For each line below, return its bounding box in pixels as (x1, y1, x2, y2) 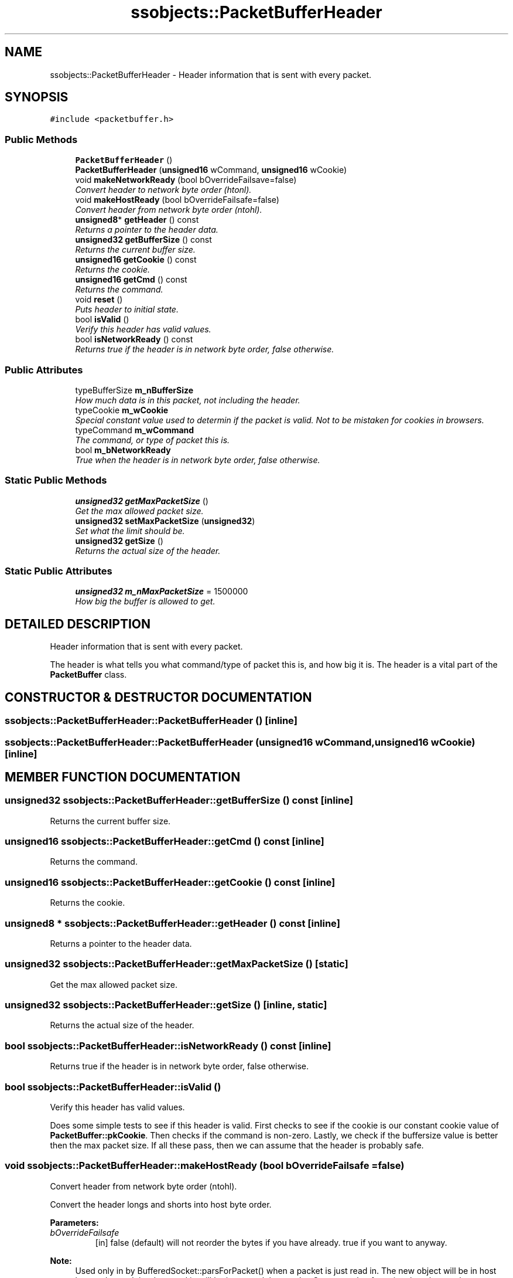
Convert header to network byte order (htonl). (75, 185, 252, 195)
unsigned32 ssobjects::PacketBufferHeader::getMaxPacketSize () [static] (5, 958, 348, 970)
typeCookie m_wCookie (75, 405, 169, 415)
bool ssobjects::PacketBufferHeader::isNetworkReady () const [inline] (5, 1039, 331, 1052)
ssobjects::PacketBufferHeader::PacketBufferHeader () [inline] (5, 715, 297, 727)
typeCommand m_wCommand (75, 424, 194, 435)
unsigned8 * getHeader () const (75, 215, 199, 225)
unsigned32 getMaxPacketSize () (75, 495, 208, 506)
